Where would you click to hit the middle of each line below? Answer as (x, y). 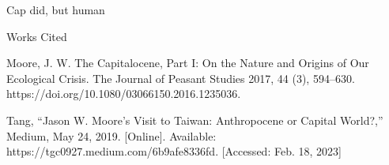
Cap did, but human (56, 9)
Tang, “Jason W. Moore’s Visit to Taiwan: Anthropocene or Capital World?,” (195, 120)
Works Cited (37, 36)
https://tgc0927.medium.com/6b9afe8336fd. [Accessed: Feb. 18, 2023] (174, 151)
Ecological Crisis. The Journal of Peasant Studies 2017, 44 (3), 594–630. (181, 78)
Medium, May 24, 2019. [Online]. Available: (111, 135)
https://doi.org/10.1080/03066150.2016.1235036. (124, 94)
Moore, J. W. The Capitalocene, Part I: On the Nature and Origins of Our (188, 63)
